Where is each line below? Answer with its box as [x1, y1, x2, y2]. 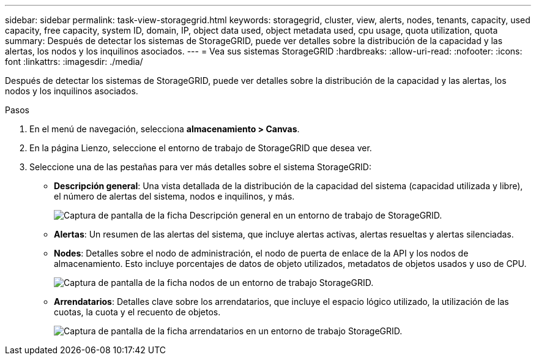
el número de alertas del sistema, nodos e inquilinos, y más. [54, 191, 295, 201]
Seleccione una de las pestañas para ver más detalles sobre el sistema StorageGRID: [29, 162, 371, 172]
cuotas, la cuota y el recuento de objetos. [54, 307, 221, 317]
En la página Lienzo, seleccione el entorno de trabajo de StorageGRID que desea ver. [29, 143, 372, 153]
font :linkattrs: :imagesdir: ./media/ [5, 56, 143, 67]
